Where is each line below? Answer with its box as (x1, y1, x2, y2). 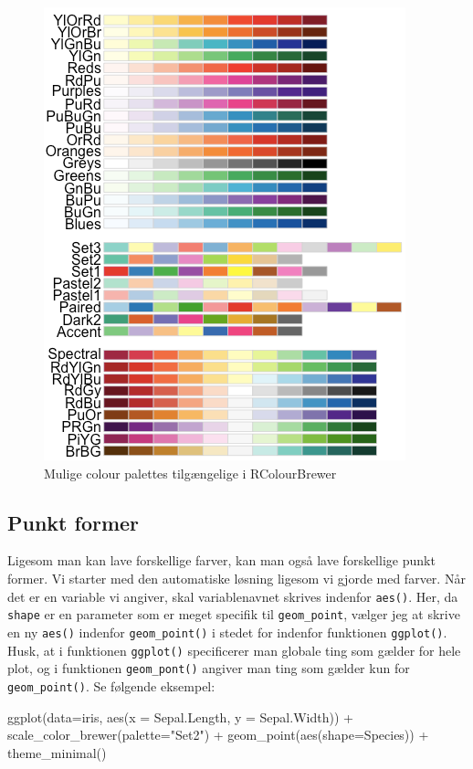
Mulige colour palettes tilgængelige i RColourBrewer (44, 463, 337, 482)
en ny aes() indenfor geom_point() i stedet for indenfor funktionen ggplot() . (7, 622, 447, 641)
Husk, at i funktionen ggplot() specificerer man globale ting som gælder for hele (7, 640, 461, 659)
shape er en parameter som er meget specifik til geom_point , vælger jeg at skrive (7, 605, 460, 624)
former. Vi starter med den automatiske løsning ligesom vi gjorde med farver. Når (7, 568, 466, 587)
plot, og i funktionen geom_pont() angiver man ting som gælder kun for (7, 658, 410, 678)
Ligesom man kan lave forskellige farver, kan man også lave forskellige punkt (7, 551, 436, 570)
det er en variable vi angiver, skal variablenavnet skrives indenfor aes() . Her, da (7, 586, 458, 606)
